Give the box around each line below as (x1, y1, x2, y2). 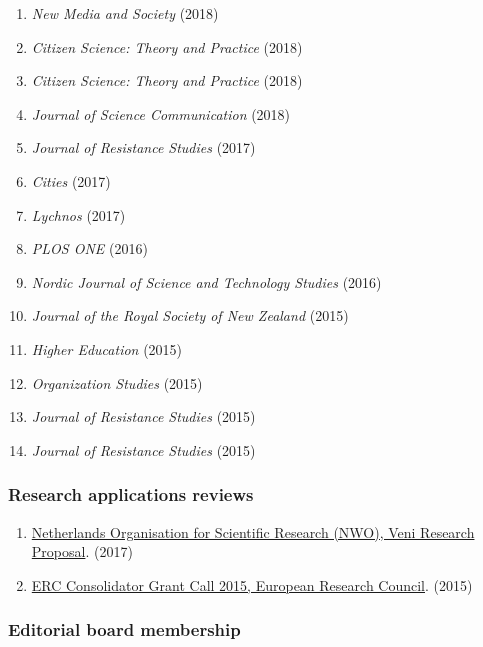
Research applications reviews (8, 482, 254, 507)
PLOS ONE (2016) (31, 238, 148, 259)
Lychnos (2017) (31, 204, 126, 225)
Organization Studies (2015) (31, 372, 203, 393)
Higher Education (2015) (31, 338, 183, 359)
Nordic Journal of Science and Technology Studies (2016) (31, 271, 382, 292)
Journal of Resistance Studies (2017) (31, 137, 256, 158)
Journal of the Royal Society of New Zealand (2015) (31, 305, 349, 326)
